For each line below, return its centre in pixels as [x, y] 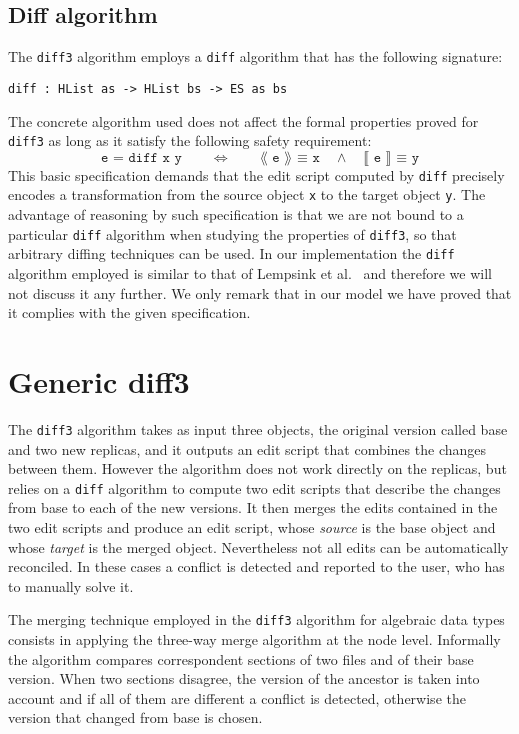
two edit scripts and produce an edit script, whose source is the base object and [252, 526]
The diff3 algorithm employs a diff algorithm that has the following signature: [255, 56]
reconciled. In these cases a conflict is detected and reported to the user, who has [256, 566]
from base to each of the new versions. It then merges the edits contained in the [253, 507]
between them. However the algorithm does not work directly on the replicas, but [257, 468]
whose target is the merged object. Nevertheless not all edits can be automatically [258, 546]
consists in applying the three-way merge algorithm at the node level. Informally [254, 639]
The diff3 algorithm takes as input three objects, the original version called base [258, 428]
